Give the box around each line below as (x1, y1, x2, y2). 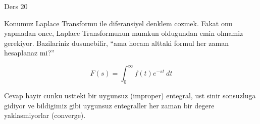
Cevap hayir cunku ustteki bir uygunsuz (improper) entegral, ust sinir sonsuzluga (4, 90, 256, 101)
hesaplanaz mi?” (4, 47, 55, 58)
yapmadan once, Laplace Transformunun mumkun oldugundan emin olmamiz (4, 28, 243, 38)
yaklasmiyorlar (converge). (4, 110, 86, 120)
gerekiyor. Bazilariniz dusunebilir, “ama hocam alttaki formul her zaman (4, 37, 229, 48)
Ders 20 (4, 1, 28, 11)
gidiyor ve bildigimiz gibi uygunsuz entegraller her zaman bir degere (4, 100, 215, 110)
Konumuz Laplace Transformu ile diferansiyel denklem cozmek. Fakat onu (4, 18, 233, 28)
